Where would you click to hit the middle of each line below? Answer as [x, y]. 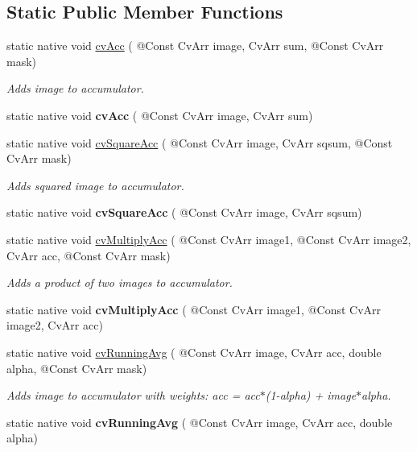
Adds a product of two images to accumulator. [120, 282]
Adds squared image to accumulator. [95, 185]
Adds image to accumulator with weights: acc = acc [133, 395]
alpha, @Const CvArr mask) [77, 368]
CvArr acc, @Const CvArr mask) [89, 255]
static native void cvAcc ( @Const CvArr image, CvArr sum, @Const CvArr [195, 46]
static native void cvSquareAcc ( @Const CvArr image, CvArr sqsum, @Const [200, 142]
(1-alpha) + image [311, 395]
